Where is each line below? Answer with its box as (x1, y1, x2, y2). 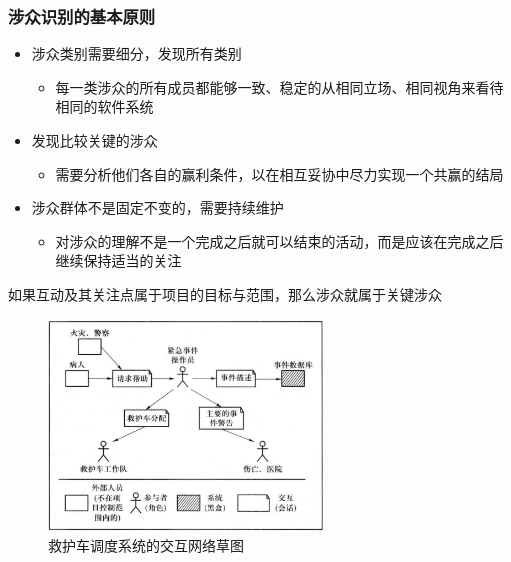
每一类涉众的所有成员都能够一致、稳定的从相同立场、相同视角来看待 (55, 76, 504, 97)
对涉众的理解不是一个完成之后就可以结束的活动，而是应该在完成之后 (55, 230, 504, 251)
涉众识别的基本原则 (8, 3, 156, 28)
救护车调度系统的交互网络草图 (48, 535, 244, 556)
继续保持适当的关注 (55, 250, 182, 271)
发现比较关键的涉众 (31, 130, 158, 150)
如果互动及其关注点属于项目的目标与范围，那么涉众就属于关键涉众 (8, 283, 442, 304)
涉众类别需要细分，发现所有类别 (31, 43, 242, 64)
